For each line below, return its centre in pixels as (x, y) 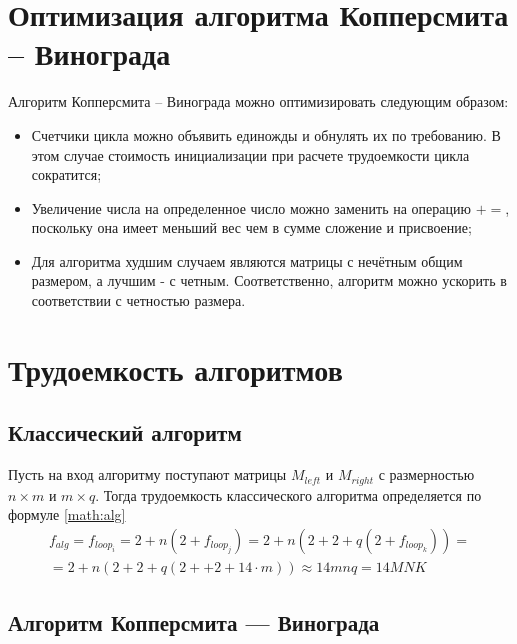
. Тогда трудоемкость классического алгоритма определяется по (288, 494)
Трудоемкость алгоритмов (175, 368)
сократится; (66, 174)
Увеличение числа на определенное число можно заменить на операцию (251, 207)
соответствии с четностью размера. (138, 300)
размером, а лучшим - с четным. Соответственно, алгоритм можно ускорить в (269, 280)
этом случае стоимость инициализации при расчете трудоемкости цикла (250, 154)
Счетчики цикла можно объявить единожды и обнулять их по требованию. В (266, 134)
